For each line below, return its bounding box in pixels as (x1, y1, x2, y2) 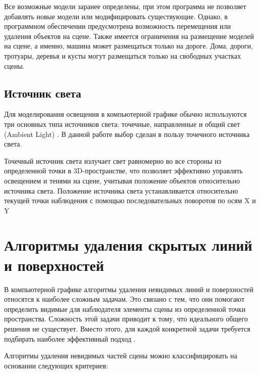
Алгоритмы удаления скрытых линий (4, 235, 252, 255)
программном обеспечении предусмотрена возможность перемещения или (4, 21, 231, 31)
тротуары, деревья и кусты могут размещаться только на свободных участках (4, 50, 241, 61)
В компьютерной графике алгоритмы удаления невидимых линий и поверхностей (4, 284, 254, 294)
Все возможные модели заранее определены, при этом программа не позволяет (4, 1, 246, 11)
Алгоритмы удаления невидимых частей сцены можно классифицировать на (4, 350, 237, 361)
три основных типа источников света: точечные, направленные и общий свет (4, 118, 240, 129)
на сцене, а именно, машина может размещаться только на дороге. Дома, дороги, (4, 40, 253, 51)
